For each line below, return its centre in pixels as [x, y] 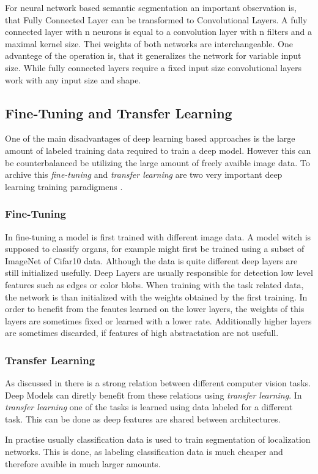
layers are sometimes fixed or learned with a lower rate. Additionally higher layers [158, 320]
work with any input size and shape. [73, 79]
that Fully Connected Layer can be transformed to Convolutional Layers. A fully [156, 19]
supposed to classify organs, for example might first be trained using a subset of [155, 249]
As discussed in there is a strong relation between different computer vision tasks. [158, 383]
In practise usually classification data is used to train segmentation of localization [158, 439]
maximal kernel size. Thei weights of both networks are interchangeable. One [149, 43]
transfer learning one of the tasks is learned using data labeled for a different [149, 407]
